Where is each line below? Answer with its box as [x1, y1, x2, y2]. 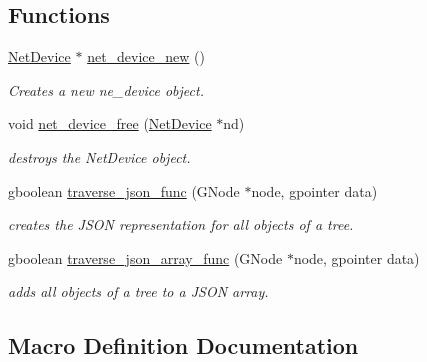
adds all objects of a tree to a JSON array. [8, 281, 269, 302]
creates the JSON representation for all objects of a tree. [8, 214, 354, 235]
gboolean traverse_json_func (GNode [8, 180, 240, 201]
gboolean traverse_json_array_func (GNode [8, 247, 283, 268]
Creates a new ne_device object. [8, 79, 204, 100]
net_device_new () [87, 46, 205, 67]
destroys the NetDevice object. [8, 146, 191, 167]
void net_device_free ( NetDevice [8, 113, 212, 134]
